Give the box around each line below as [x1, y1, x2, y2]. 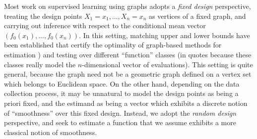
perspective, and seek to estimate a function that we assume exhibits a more [4, 117, 236, 128]
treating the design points [4, 10, 82, 21]
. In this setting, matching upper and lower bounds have [79, 30, 250, 40]
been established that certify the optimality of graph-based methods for [4, 40, 222, 50]
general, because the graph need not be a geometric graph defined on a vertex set [4, 69, 252, 79]
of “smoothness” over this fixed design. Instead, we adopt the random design [4, 107, 237, 118]
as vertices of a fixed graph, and [149, 10, 246, 21]
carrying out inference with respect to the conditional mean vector [4, 20, 206, 31]
